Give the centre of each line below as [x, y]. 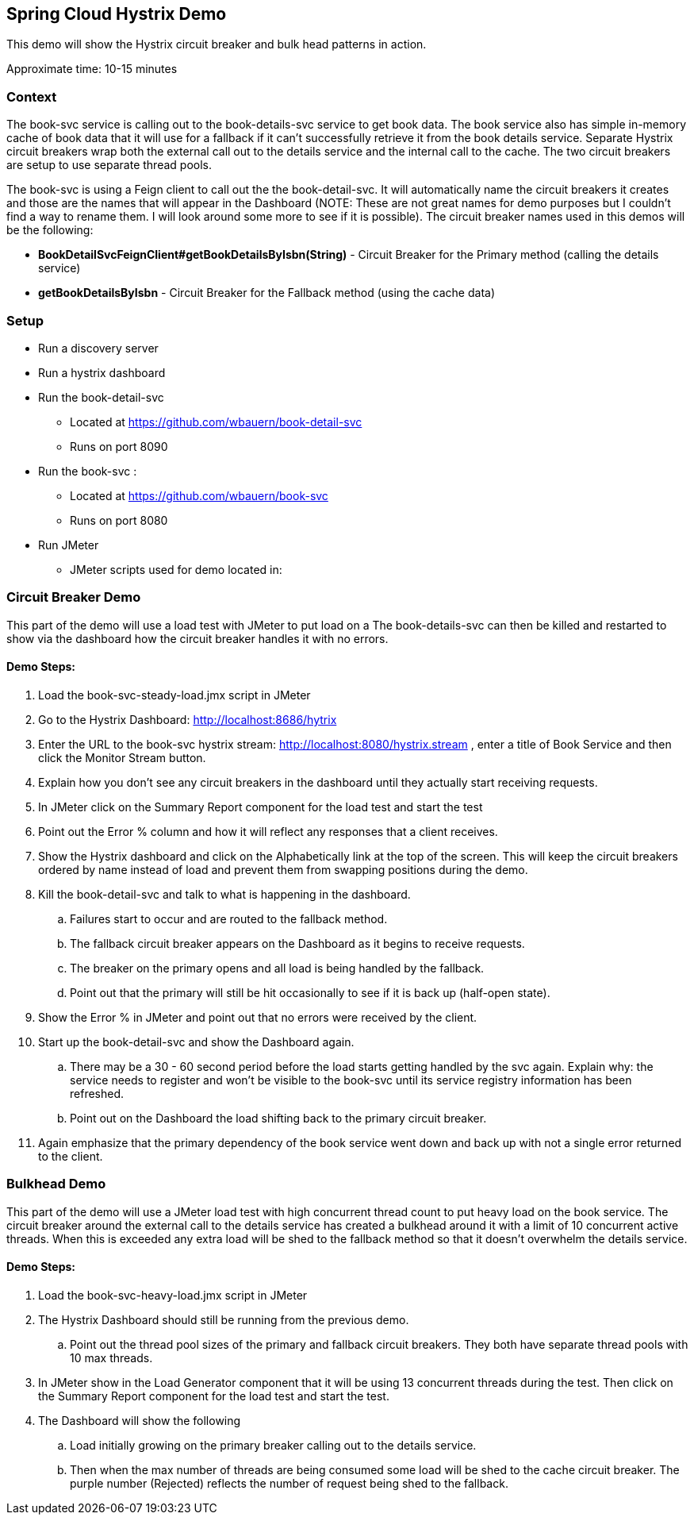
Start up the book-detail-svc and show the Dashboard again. [196, 1042]
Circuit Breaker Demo [74, 597]
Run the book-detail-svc [101, 397]
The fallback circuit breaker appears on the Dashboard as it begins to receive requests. [297, 943]
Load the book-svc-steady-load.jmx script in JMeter [174, 695]
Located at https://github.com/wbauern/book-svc [199, 495]
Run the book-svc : [88, 471]
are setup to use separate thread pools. [109, 165]
